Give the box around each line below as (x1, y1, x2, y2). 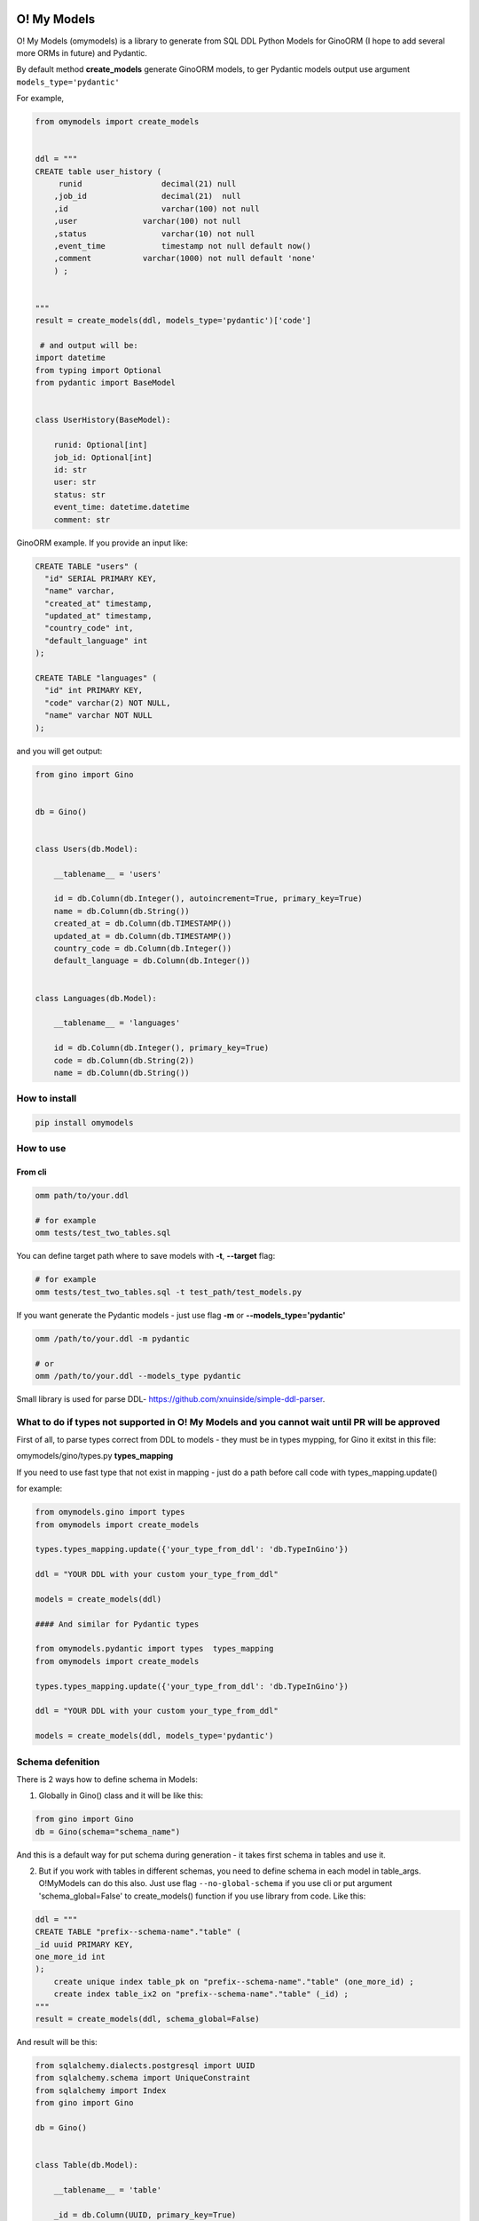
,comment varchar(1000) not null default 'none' (53, 253, 317, 264)
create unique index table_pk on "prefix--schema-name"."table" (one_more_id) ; (53, 1977, 414, 1986)
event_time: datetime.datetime (53, 502, 190, 513)
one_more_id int (35, 1952, 106, 1962)
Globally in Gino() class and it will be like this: (38, 1790, 204, 1801)
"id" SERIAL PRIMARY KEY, (44, 573, 157, 584)
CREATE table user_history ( (35, 166, 162, 177)
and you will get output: (16, 745, 103, 756)
